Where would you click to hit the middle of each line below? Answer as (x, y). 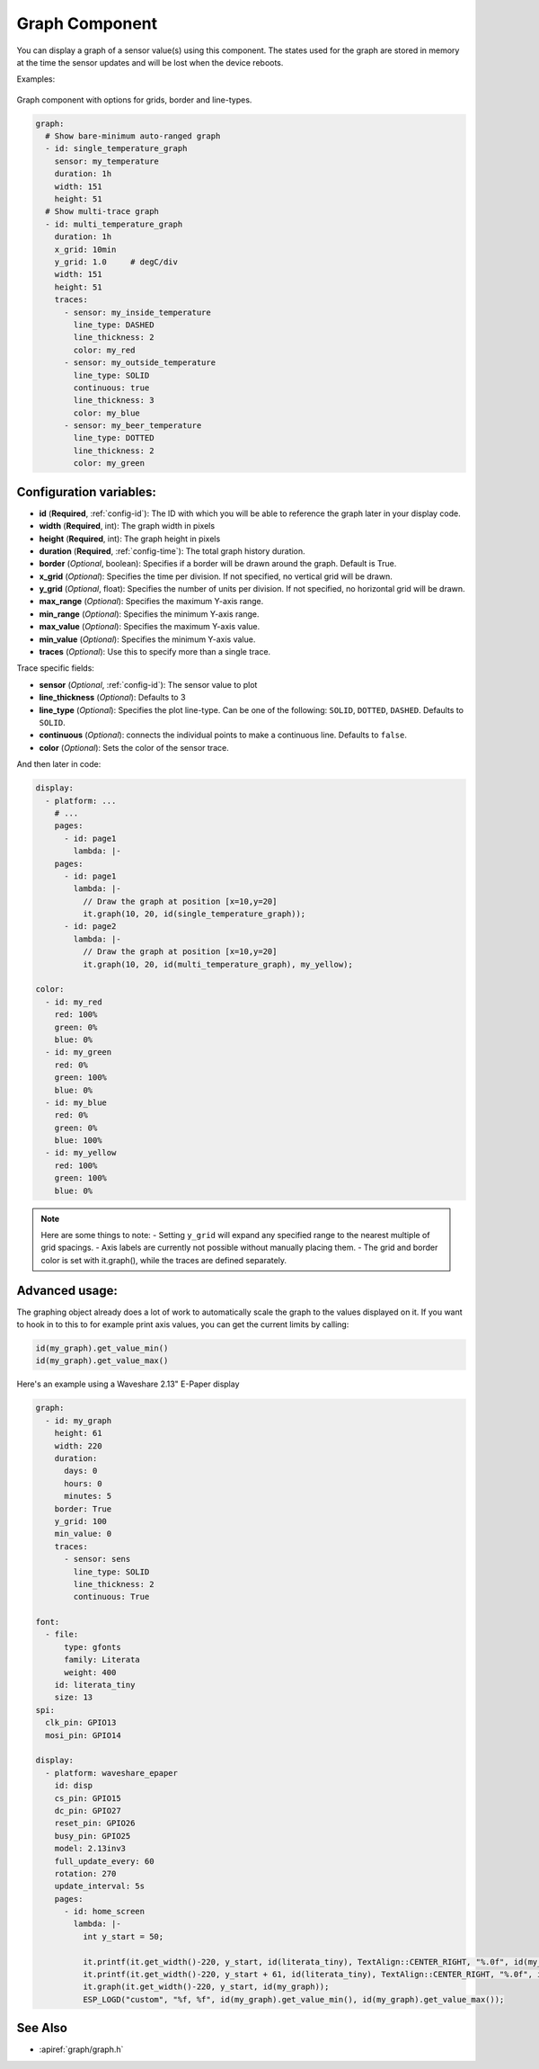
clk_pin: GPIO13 (81, 1723)
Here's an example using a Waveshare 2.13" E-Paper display (128, 1384)
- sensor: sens (97, 1559)
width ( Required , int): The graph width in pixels (127, 526)
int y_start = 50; (123, 1936)
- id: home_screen (105, 1912)
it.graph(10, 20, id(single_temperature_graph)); (194, 914)
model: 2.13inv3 (90, 1849)
